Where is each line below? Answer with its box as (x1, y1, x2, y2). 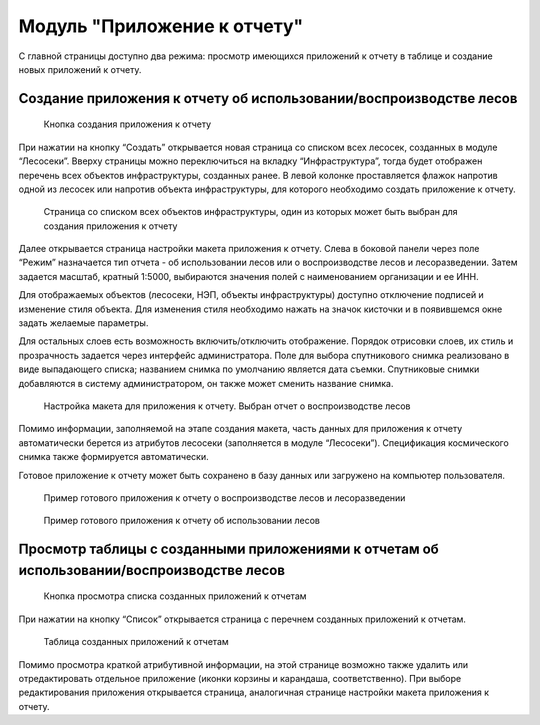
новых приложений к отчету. (18, 63, 142, 75)
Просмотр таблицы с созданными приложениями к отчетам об (18, 541, 439, 558)
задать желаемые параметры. (18, 317, 149, 329)
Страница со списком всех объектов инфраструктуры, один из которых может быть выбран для (43, 206, 459, 218)
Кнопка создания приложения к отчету (43, 118, 212, 130)
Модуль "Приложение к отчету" (18, 15, 304, 37)
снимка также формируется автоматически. (18, 451, 209, 463)
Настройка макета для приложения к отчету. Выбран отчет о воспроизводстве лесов (43, 400, 411, 412)
